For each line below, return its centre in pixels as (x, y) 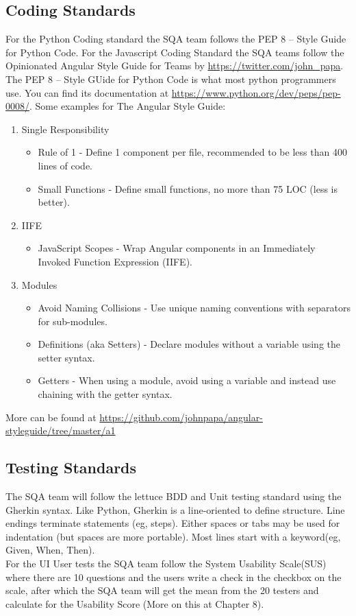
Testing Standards (71, 467)
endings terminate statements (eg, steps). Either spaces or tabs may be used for (173, 523)
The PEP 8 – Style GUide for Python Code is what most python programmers (171, 79)
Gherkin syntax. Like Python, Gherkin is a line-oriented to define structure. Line (175, 509)
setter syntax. (66, 357)
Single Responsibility (65, 129)
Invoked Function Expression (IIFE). (115, 261)
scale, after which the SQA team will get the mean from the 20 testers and (162, 590)
